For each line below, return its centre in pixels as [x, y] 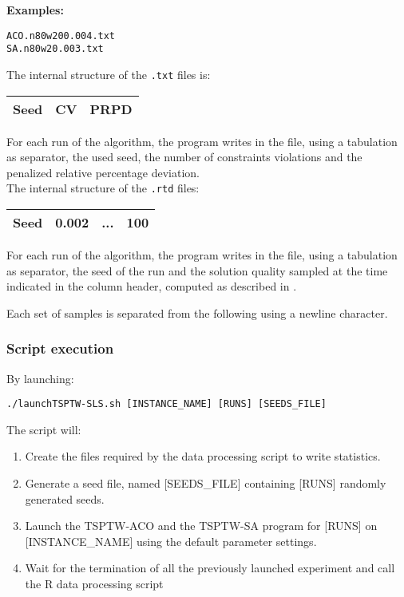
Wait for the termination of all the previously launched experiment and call [210, 568]
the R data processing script [94, 583]
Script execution [60, 348]
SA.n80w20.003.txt [55, 49]
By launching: [40, 378]
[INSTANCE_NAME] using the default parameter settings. [171, 541]
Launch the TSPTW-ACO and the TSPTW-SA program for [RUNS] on [201, 526]
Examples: [35, 10]
